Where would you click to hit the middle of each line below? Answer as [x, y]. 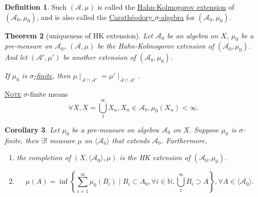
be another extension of [100, 57]
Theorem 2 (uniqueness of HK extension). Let [79, 35]
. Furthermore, [184, 140]
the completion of [44, 157]
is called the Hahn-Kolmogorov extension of [166, 7]
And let [16, 57]
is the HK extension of [155, 157]
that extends [131, 140]
